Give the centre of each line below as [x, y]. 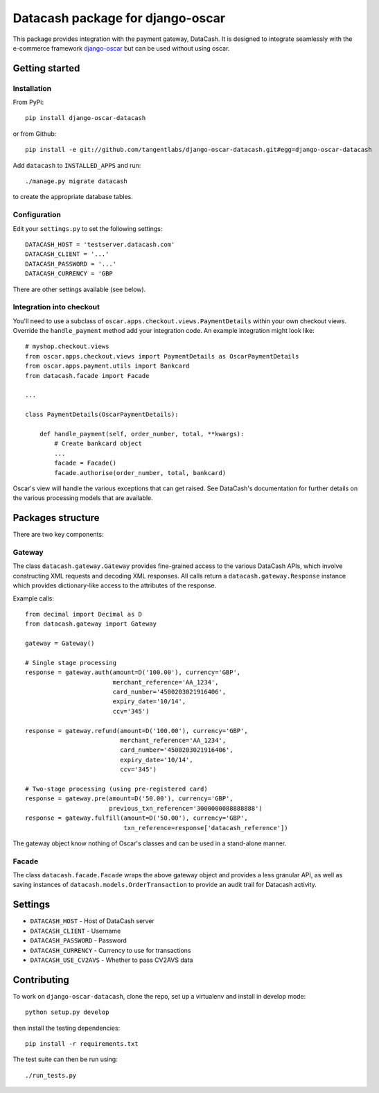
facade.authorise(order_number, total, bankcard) [140, 473]
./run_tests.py [51, 1075]
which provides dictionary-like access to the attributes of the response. [115, 585]
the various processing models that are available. [83, 498]
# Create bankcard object [98, 444]
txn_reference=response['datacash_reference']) [206, 828]
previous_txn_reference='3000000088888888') [185, 808]
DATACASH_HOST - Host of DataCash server [92, 921]
